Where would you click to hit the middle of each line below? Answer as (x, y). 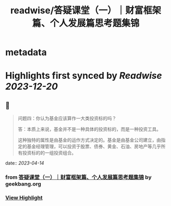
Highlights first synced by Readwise (84, 76)
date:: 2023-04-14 (25, 163)
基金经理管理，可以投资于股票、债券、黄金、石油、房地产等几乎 (94, 147)
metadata (26, 52)
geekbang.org (23, 184)
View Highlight (24, 198)
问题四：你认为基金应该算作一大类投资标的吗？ (67, 119)
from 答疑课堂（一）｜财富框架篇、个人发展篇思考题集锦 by (78, 177)
